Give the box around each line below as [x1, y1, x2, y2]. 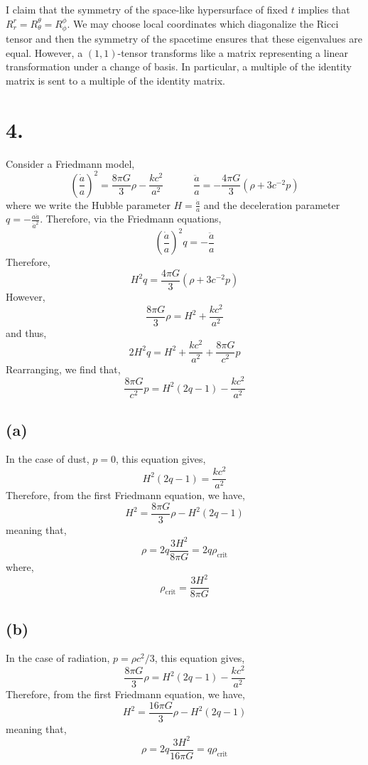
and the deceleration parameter [203, 197, 340, 212]
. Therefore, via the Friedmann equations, [40, 211, 222, 226]
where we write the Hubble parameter [6, 197, 171, 212]
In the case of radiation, [6, 651, 110, 665]
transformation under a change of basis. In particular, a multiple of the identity [6, 59, 352, 74]
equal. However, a [6, 45, 83, 60]
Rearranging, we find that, [6, 361, 121, 376]
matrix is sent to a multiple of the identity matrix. [6, 73, 226, 87]
